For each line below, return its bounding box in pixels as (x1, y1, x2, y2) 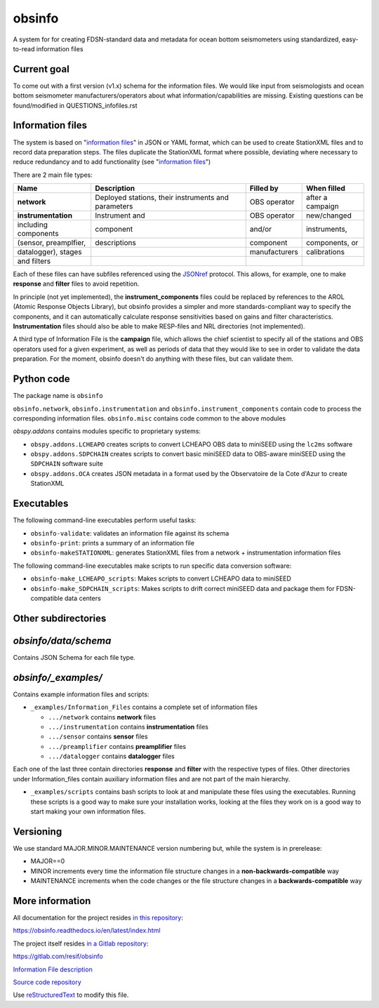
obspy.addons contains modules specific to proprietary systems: (13, 427, 201, 435)
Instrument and (95, 211, 145, 220)
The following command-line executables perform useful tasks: (13, 516, 197, 524)
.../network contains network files (48, 712, 157, 721)
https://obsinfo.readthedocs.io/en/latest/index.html (13, 927, 161, 935)
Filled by (249, 183, 279, 193)
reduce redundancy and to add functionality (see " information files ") (13, 158, 211, 166)
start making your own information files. (30, 807, 146, 816)
